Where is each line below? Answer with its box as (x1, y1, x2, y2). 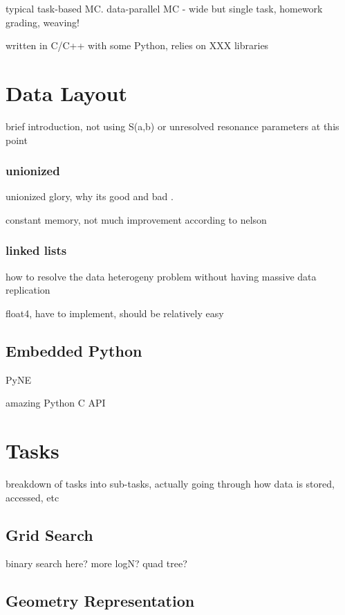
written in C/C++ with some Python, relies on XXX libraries (6, 38, 269, 53)
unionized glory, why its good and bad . (6, 189, 174, 204)
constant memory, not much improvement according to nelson (6, 212, 267, 226)
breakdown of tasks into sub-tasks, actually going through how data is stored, (6, 476, 335, 491)
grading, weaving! (6, 15, 80, 29)
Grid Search (6, 524, 93, 545)
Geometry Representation (6, 590, 195, 612)
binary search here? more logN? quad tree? (6, 556, 187, 571)
